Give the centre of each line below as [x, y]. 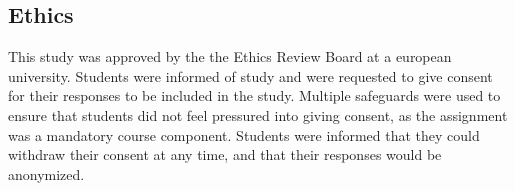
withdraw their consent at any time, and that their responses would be [225, 154]
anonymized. [46, 173]
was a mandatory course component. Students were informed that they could [244, 134]
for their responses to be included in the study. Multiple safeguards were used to [254, 95]
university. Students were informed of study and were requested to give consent [250, 75]
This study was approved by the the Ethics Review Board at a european [230, 56]
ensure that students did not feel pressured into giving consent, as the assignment [258, 114]
